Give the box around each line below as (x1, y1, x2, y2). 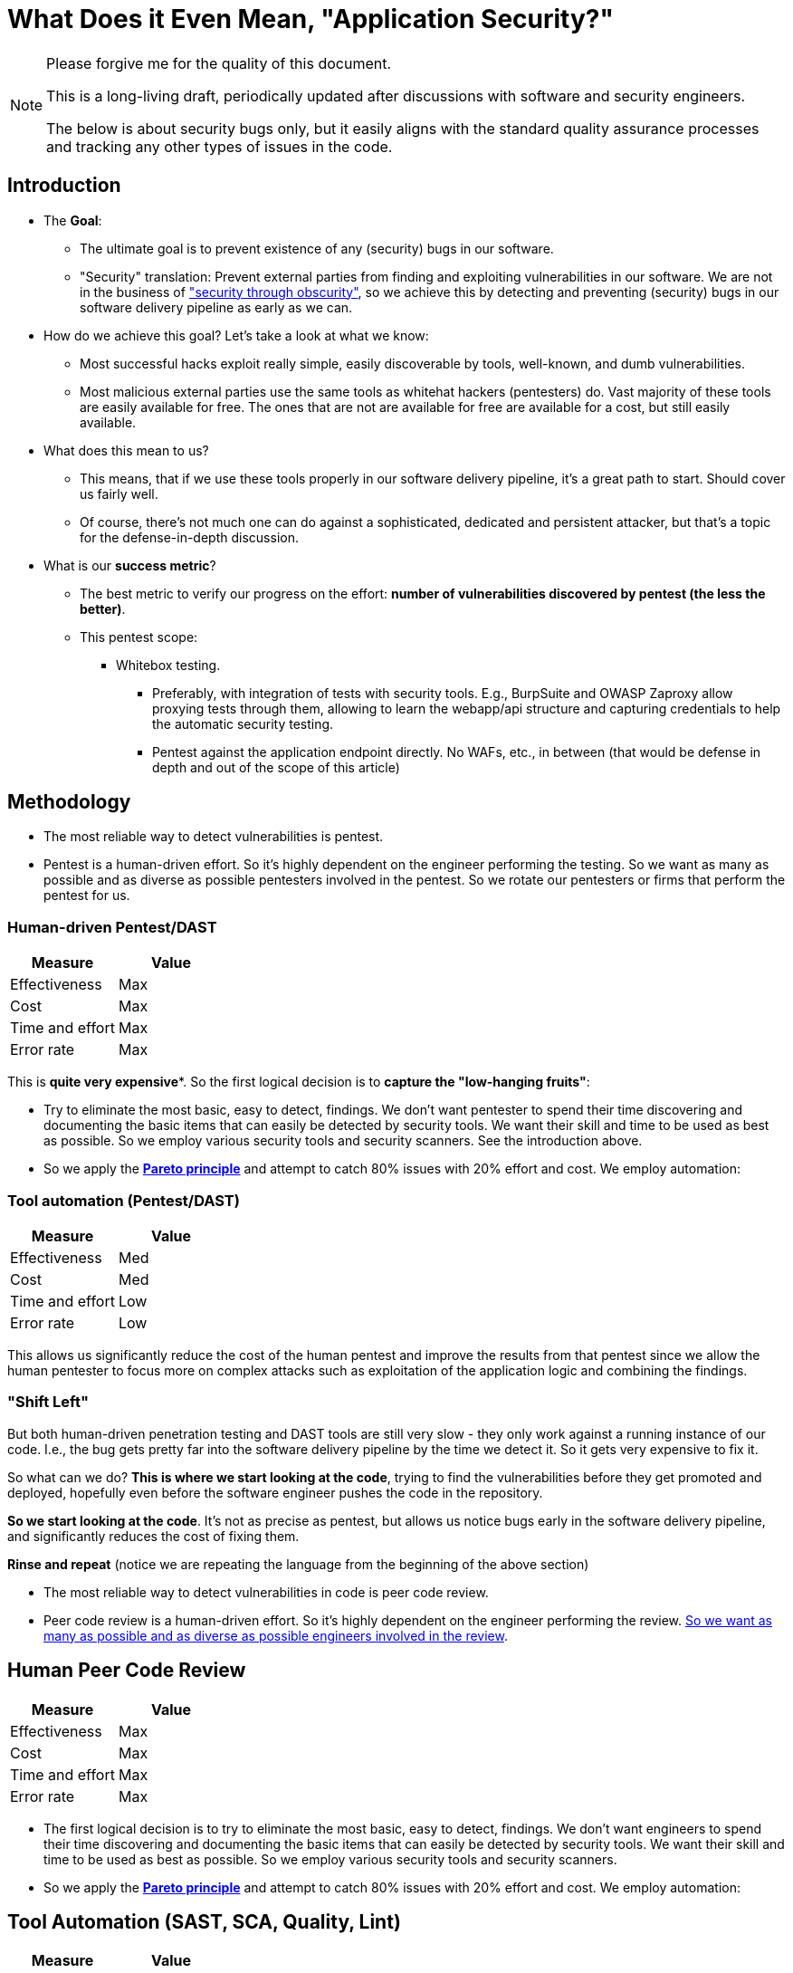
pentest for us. (43, 887, 130, 904)
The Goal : (43, 212, 102, 228)
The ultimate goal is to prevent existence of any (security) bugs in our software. (80, 240, 554, 256)
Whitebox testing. (116, 656, 221, 673)
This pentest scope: (80, 628, 198, 645)
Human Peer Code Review (7, 1659, 246, 1682)
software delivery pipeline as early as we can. (80, 299, 353, 315)
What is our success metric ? (43, 557, 216, 573)
